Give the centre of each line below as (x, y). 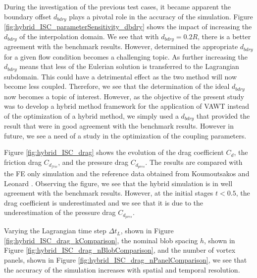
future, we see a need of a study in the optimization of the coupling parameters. (125, 135)
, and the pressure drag (93, 162)
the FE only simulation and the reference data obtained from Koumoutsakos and (127, 173)
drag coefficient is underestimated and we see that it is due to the (104, 202)
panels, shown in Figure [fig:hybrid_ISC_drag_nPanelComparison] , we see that (126, 259)
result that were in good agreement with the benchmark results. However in (119, 126)
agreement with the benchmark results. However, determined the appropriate (121, 46)
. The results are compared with (194, 162)
